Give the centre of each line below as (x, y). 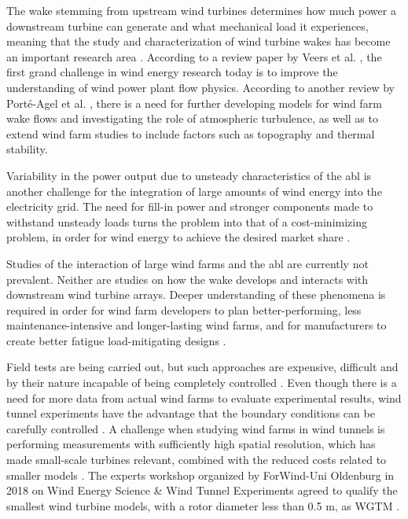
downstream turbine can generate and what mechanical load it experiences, (187, 26)
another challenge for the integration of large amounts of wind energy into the (194, 191)
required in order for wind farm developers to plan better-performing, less (184, 309)
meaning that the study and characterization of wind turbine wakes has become (198, 41)
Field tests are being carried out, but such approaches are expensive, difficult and (202, 367)
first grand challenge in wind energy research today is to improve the (172, 72)
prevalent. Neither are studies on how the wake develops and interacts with (187, 279)
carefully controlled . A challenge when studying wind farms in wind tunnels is (196, 428)
